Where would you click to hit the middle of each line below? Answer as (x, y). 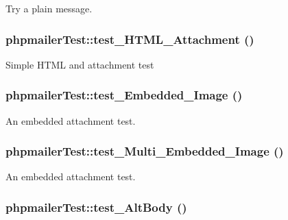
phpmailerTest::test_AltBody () (96, 207)
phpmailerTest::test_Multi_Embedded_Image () (145, 151)
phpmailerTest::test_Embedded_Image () (124, 95)
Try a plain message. (49, 8)
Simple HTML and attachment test (80, 64)
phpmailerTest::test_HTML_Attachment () (130, 39)
